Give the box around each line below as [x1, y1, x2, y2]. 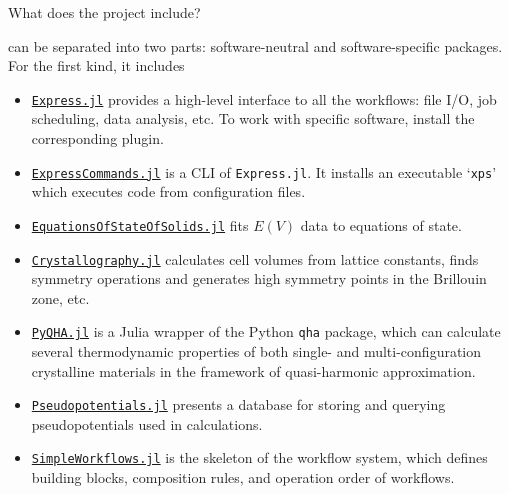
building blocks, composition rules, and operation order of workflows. [31, 467, 455, 488]
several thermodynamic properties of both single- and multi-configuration [31, 341, 482, 362]
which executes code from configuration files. [31, 181, 306, 202]
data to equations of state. [300, 214, 462, 235]
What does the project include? [8, 2, 201, 22]
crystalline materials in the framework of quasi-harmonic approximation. [31, 360, 476, 381]
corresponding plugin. [31, 128, 164, 149]
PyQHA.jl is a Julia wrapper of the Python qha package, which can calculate [31, 321, 501, 342]
